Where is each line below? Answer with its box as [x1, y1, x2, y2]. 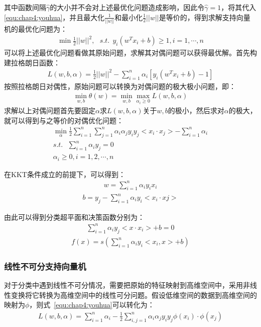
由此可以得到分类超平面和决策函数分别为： [4, 211, 145, 222]
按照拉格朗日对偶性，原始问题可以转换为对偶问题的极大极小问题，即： [4, 80, 236, 91]
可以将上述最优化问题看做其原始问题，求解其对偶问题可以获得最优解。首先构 [4, 47, 257, 58]
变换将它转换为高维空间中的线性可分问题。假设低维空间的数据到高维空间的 [11, 289, 257, 300]
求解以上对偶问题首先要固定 [4, 105, 95, 116]
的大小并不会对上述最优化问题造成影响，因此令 [50, 2, 205, 12]
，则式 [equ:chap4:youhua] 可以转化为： [29, 299, 155, 310]
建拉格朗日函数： [4, 57, 60, 67]
